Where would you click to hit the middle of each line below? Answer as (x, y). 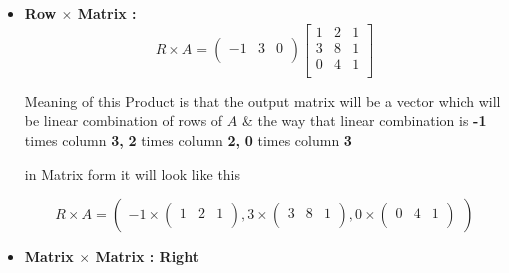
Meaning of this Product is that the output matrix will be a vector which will (262, 100)
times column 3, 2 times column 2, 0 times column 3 (188, 139)
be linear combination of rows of (123, 120)
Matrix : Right (147, 256)
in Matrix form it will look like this (132, 173)
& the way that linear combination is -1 (364, 120)
